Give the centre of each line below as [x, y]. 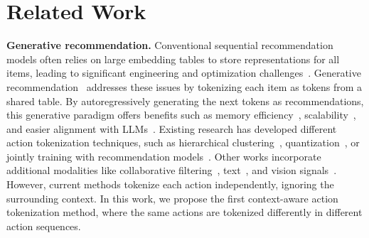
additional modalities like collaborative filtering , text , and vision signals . [172, 170]
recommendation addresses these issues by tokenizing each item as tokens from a [184, 86]
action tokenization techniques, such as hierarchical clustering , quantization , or [183, 142]
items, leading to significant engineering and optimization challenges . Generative [184, 73]
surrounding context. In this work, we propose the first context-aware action [172, 198]
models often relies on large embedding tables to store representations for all [173, 59]
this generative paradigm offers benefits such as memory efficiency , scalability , [181, 115]
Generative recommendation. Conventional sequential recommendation [170, 45]
